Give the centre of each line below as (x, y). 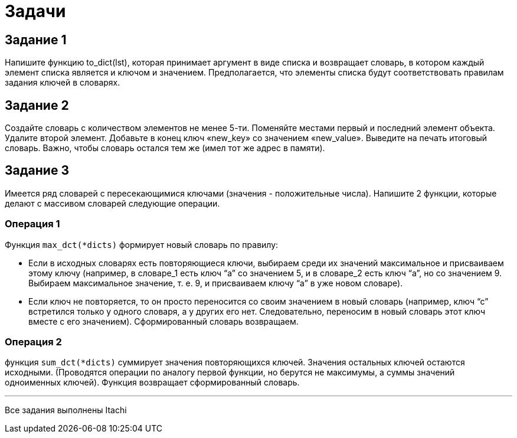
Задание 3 (37, 171)
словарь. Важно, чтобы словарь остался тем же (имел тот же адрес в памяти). (165, 148)
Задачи (35, 11)
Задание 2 (37, 105)
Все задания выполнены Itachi (66, 410)
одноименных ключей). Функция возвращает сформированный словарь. (152, 383)
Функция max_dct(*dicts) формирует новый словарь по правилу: (142, 244)
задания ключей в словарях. (63, 83)
